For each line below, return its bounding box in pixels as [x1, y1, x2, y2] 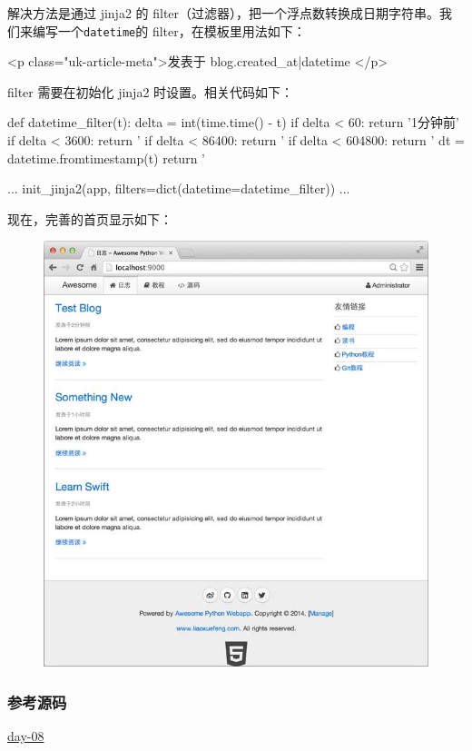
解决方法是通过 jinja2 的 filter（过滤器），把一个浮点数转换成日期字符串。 [7, 4, 440, 22]
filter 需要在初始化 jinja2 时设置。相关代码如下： [7, 82, 294, 101]
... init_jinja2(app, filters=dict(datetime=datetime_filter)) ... [7, 179, 350, 198]
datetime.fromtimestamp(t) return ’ [7, 148, 205, 167]
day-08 [7, 726, 44, 746]
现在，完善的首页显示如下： [7, 209, 172, 228]
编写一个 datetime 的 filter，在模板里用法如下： [32, 21, 306, 40]
